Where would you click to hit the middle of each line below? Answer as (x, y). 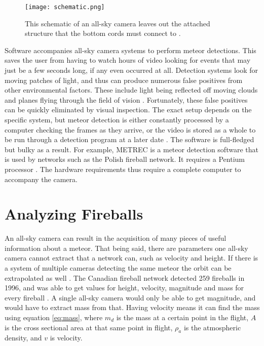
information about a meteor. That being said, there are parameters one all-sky (126, 248)
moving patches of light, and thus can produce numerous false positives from (124, 80)
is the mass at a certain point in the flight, (182, 317)
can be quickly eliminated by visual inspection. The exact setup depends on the (128, 110)
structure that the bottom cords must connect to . (103, 33)
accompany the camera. (41, 179)
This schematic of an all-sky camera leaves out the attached (118, 23)
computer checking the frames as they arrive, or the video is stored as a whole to (130, 129)
